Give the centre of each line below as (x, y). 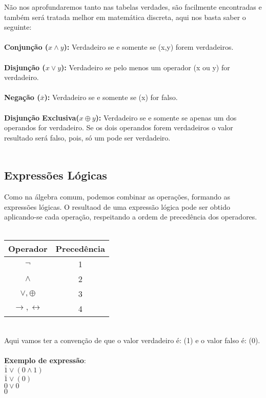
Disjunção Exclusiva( (42, 117)
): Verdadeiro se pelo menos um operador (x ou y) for (146, 67)
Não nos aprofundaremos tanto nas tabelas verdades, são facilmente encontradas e (133, 7)
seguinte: (18, 27)
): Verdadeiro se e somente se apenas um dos (166, 117)
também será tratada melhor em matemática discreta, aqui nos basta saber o (125, 17)
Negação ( (22, 97)
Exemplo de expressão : (45, 360)
